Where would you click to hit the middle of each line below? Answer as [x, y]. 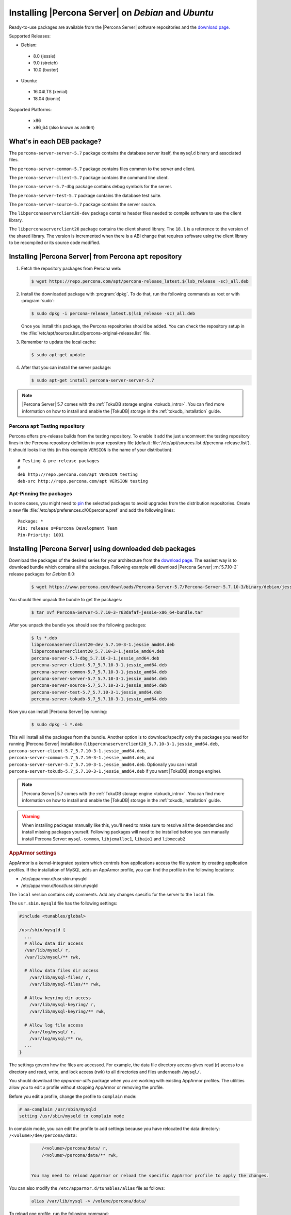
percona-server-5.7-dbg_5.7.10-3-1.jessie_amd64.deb [95, 658]
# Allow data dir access [54, 943]
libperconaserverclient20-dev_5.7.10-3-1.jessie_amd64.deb [103, 644]
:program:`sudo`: [38, 301]
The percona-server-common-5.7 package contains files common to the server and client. [102, 169]
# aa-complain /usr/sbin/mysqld [58, 1109]
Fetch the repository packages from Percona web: [71, 268]
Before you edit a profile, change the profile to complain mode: [73, 1096]
